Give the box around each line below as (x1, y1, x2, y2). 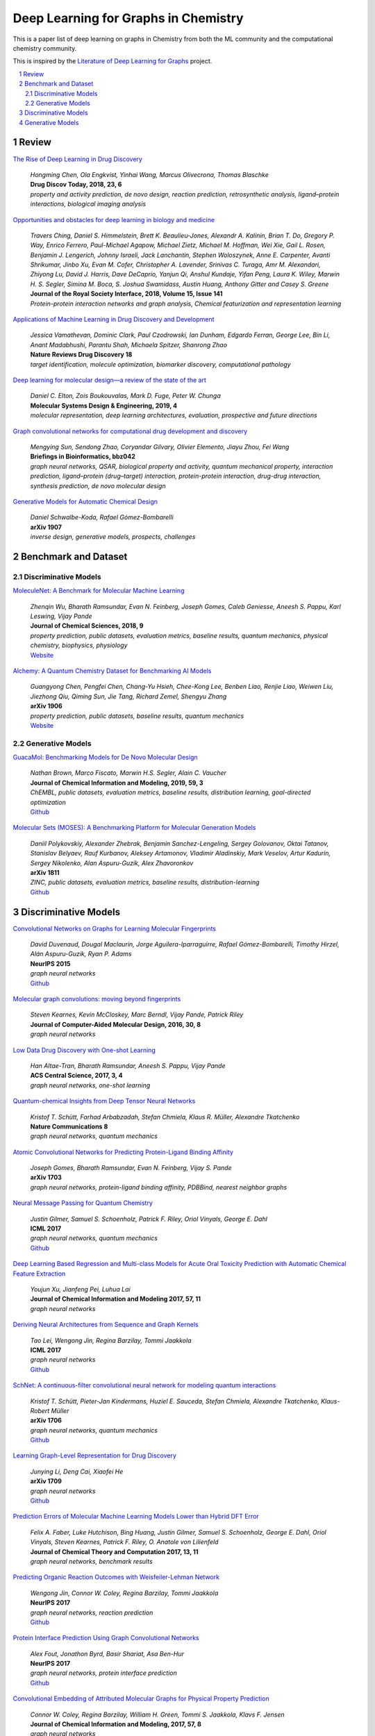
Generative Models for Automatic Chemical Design (12, 497, 158, 506)
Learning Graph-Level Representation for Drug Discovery (12, 1451, 177, 1460)
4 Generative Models (19, 118, 79, 126)
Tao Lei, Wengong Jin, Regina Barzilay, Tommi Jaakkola (30, 1336, 192, 1344)
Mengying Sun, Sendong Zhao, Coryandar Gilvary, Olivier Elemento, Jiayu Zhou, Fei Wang (30, 442, 290, 451)
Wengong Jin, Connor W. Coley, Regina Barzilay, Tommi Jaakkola (30, 1589, 219, 1597)
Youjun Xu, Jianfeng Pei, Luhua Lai (30, 1285, 131, 1293)
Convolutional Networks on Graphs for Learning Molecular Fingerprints (12, 924, 217, 933)
